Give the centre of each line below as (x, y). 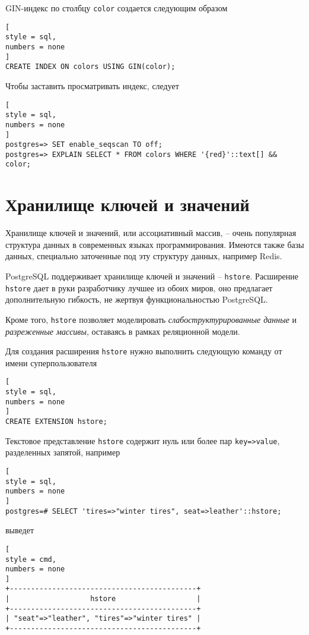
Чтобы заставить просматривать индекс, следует (92, 85)
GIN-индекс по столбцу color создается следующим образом (117, 8)
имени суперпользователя (51, 362)
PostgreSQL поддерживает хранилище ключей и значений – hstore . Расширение (152, 276)
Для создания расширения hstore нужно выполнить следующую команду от (144, 351)
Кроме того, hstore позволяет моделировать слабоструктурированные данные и (151, 319)
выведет (20, 530)
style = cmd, (31, 559)
